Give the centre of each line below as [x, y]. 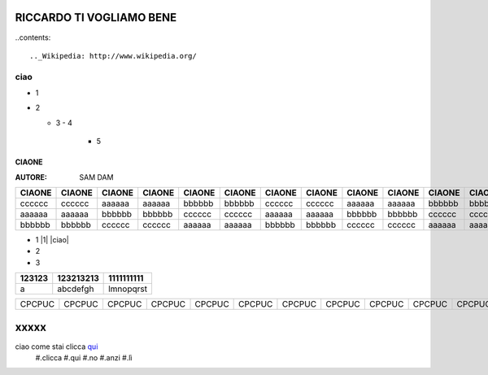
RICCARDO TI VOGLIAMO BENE [96, 17]
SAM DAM [96, 177]
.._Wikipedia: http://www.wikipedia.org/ [113, 56]
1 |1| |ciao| [52, 240]
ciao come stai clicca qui [57, 347]
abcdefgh [76, 289]
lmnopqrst [128, 289]
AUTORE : [31, 177]
